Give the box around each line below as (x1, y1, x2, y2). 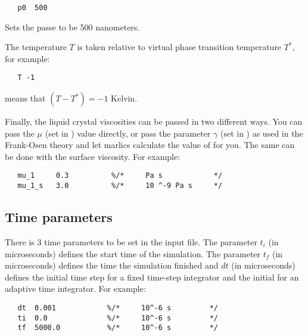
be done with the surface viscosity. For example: (5, 150, 181, 162)
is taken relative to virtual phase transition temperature (77, 41, 282, 53)
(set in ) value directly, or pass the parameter (45, 127, 211, 139)
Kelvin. (111, 92, 138, 104)
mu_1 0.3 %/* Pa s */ (17, 171, 223, 180)
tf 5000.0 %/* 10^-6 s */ (17, 323, 218, 332)
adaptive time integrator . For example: (5, 282, 146, 295)
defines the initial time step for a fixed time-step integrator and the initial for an (5, 270, 299, 283)
